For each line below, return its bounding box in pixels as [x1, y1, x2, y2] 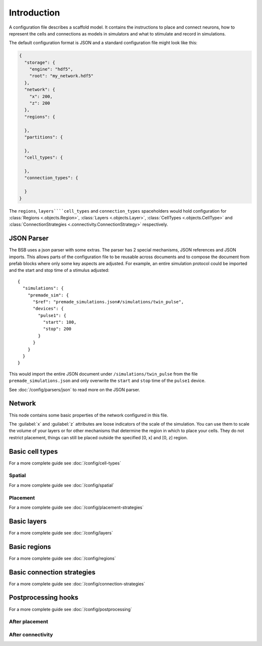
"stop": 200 [43, 326, 72, 332]
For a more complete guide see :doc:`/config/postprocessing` [9, 606, 132, 612]
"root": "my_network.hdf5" [29, 73, 94, 79]
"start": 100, [43, 319, 77, 325]
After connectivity [9, 631, 53, 638]
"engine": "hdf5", [29, 66, 73, 72]
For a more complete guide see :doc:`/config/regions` [9, 555, 116, 561]
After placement [9, 618, 49, 625]
